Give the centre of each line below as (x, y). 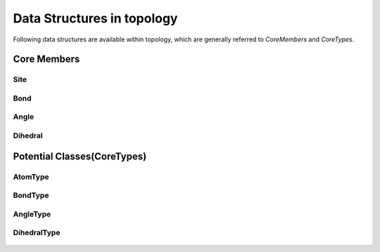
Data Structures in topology (95, 18)
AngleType (32, 214)
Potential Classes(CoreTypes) (80, 156)
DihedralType (37, 233)
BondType (31, 195)
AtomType (31, 177)
